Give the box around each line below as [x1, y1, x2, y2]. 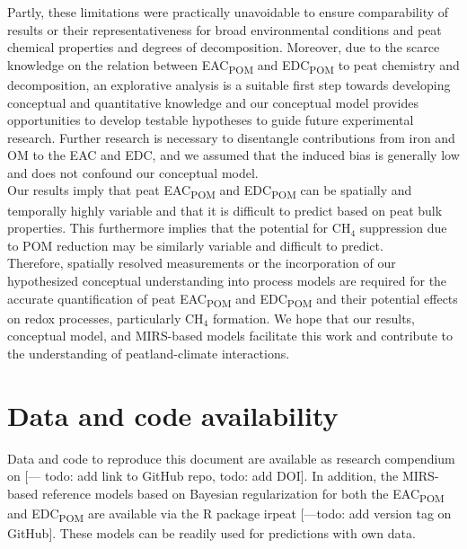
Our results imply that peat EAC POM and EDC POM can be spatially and [7, 181, 412, 202]
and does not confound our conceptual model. [7, 163, 259, 182]
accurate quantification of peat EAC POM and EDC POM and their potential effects [7, 288, 458, 310]
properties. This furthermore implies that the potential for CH [7, 218, 351, 237]
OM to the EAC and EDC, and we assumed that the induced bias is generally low [7, 146, 460, 164]
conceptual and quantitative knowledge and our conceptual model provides [7, 93, 419, 111]
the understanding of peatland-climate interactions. [7, 343, 290, 362]
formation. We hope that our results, [212, 308, 415, 327]
